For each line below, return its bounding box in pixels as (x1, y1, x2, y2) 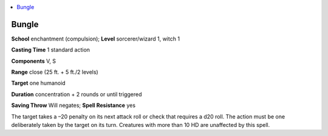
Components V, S (11, 57, 56, 65)
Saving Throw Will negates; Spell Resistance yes (11, 102, 136, 109)
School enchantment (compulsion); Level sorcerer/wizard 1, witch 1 (11, 35, 180, 42)
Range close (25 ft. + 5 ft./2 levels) (11, 68, 98, 76)
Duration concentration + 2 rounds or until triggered (11, 91, 142, 98)
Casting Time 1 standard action (11, 46, 91, 54)
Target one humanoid (11, 79, 66, 87)
